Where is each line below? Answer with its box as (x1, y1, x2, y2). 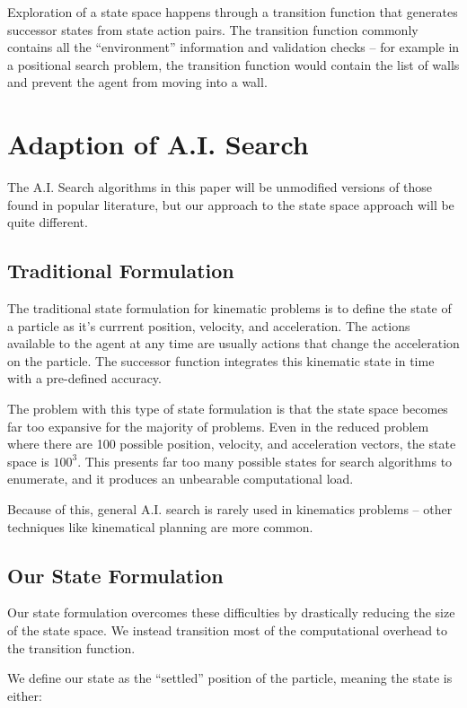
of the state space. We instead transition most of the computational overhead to (7, 621, 448, 639)
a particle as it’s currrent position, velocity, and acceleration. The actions (7, 316, 410, 335)
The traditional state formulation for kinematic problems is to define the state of (7, 299, 452, 318)
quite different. (7, 213, 88, 232)
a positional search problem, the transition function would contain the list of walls (7, 55, 460, 74)
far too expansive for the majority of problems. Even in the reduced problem (7, 416, 429, 435)
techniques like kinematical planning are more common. (7, 517, 313, 536)
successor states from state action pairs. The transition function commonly (7, 20, 419, 39)
